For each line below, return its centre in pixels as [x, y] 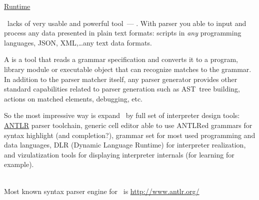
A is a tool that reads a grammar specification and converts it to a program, [121, 59]
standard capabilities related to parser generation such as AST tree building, [122, 89]
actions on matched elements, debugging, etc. [73, 98]
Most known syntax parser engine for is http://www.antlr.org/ [102, 191]
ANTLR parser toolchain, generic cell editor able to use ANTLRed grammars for [128, 125]
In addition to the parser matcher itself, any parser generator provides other [121, 79]
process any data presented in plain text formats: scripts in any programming [123, 33]
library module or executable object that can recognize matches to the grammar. [128, 69]
